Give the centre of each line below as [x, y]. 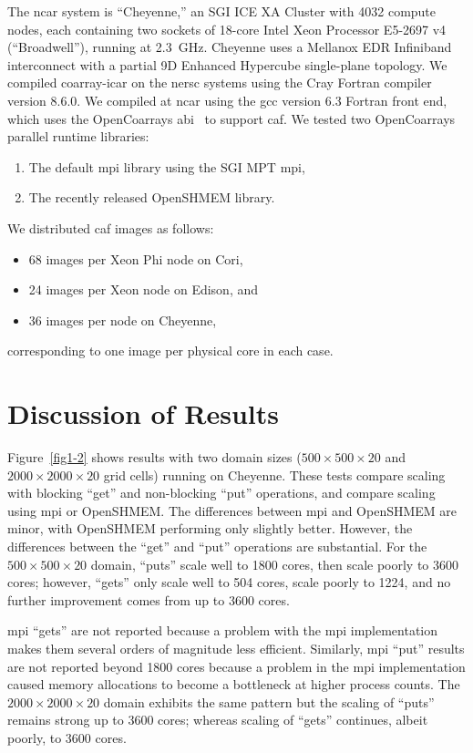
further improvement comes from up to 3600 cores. [149, 599]
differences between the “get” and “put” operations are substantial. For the [217, 546]
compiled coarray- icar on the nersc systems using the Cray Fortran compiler [220, 83]
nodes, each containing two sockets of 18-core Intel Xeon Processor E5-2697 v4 [227, 29]
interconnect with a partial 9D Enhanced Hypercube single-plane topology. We [227, 64]
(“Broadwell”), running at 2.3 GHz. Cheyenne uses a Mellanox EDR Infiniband [230, 47]
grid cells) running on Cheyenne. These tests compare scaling [274, 474]
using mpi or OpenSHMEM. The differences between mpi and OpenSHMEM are [232, 510]
